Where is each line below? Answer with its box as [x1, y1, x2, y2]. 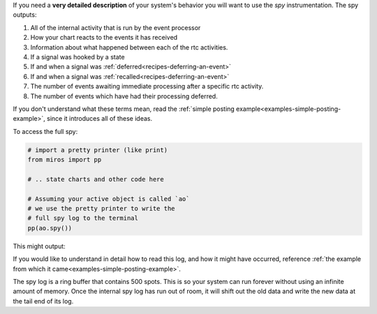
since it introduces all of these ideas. [46, 114, 153, 123]
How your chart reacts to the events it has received [30, 33, 178, 42]
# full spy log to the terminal [27, 214, 139, 223]
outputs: [13, 10, 37, 19]
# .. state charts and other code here [27, 175, 164, 183]
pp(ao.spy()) [27, 224, 73, 232]
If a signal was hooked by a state [30, 52, 125, 61]
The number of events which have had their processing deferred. [30, 91, 218, 100]
